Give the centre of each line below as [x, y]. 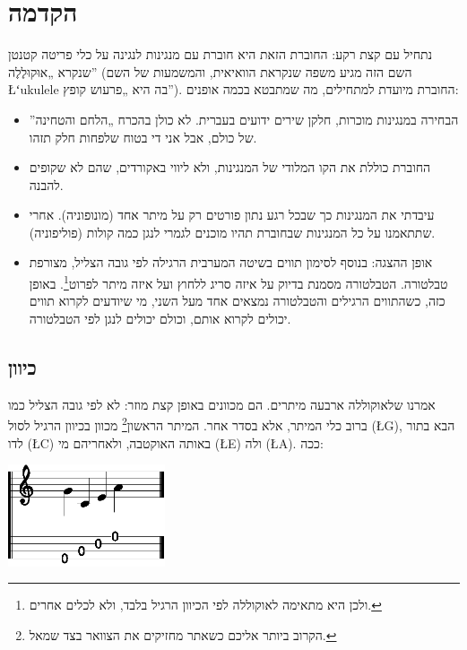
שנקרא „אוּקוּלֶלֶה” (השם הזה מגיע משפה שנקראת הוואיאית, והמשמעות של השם [210, 71]
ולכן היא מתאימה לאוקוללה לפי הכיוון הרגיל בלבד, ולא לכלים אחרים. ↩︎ [205, 605]
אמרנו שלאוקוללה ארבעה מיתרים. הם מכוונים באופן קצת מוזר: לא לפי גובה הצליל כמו [222, 404]
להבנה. [46, 184]
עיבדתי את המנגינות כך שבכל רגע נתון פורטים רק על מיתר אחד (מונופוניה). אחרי [232, 215]
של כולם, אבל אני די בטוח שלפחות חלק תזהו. [143, 137]
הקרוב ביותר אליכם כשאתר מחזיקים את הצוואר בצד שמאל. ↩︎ [183, 634]
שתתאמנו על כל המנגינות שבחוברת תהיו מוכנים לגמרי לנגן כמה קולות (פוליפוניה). [232, 232]
